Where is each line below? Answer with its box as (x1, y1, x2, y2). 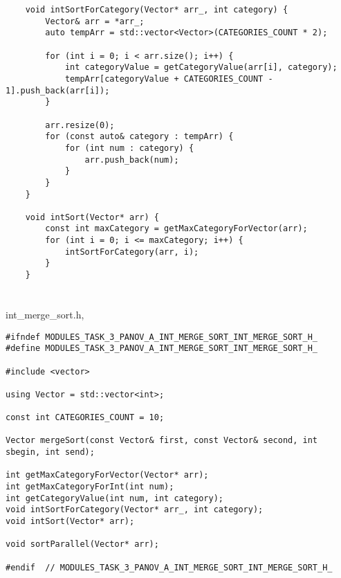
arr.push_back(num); (84, 154, 179, 165)
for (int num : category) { (64, 143, 194, 153)
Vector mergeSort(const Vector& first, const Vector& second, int (6, 435, 318, 446)
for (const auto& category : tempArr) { (45, 132, 234, 142)
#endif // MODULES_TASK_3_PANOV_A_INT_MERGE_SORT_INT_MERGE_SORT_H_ (6, 562, 333, 572)
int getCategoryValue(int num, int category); (6, 493, 223, 503)
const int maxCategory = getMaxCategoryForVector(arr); (45, 224, 308, 234)
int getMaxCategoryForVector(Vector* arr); (6, 470, 209, 480)
